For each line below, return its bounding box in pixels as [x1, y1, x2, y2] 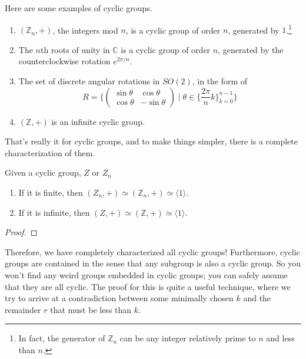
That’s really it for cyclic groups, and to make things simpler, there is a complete [5, 135, 298, 147]
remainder [5, 303, 41, 315]
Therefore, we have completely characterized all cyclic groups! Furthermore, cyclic [5, 245, 300, 258]
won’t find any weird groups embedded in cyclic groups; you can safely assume [5, 268, 288, 281]
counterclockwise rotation [18, 55, 111, 67]
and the [243, 292, 271, 304]
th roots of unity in [40, 43, 110, 55]
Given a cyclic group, [5, 166, 81, 179]
